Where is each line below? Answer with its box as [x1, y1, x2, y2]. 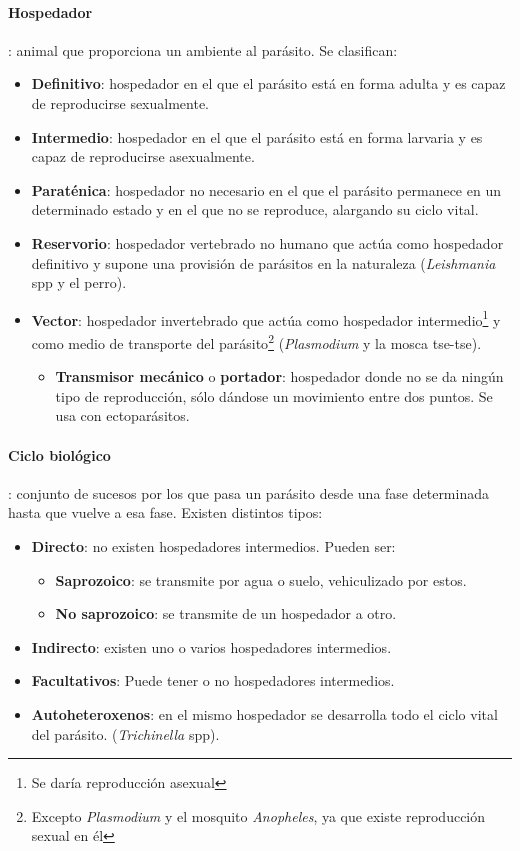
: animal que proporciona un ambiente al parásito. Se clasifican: [8, 39, 398, 60]
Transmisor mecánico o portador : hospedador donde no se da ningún [55, 366, 504, 387]
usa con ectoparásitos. [55, 405, 190, 426]
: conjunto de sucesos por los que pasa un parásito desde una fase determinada [8, 482, 489, 503]
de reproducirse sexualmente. [31, 92, 210, 113]
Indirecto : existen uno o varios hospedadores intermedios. [31, 636, 392, 657]
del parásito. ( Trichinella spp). [31, 723, 220, 744]
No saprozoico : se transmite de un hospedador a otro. [55, 603, 397, 624]
